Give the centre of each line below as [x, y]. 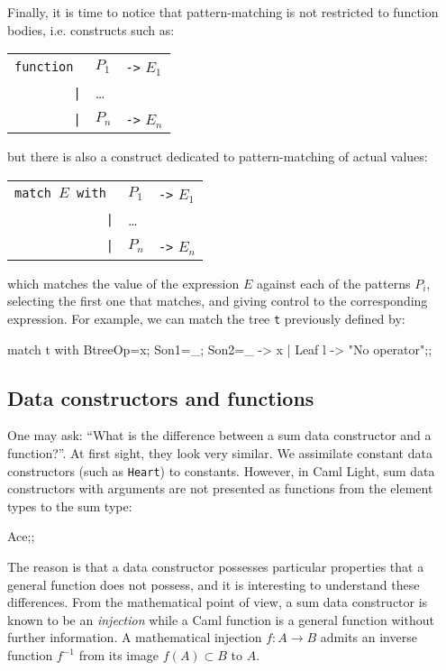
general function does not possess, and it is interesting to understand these [214, 584]
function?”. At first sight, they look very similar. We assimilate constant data [220, 453]
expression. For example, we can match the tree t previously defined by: [206, 318]
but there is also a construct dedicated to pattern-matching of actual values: [218, 156]
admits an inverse [369, 637]
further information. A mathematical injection [135, 637]
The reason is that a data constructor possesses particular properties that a [216, 567]
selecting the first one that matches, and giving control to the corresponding [218, 301]
